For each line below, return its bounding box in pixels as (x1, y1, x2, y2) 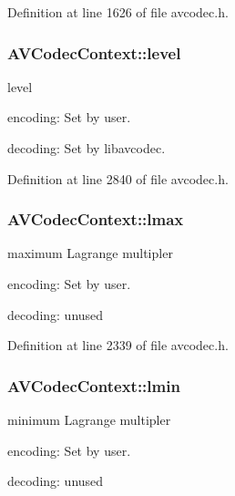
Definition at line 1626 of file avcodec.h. (7, 3, 229, 21)
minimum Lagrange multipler (7, 410, 171, 429)
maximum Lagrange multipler (7, 243, 173, 263)
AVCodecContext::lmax (7, 208, 184, 231)
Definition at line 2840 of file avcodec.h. (7, 169, 229, 188)
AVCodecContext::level (7, 41, 181, 64)
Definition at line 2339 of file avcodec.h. (7, 336, 229, 355)
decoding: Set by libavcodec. (7, 139, 166, 157)
